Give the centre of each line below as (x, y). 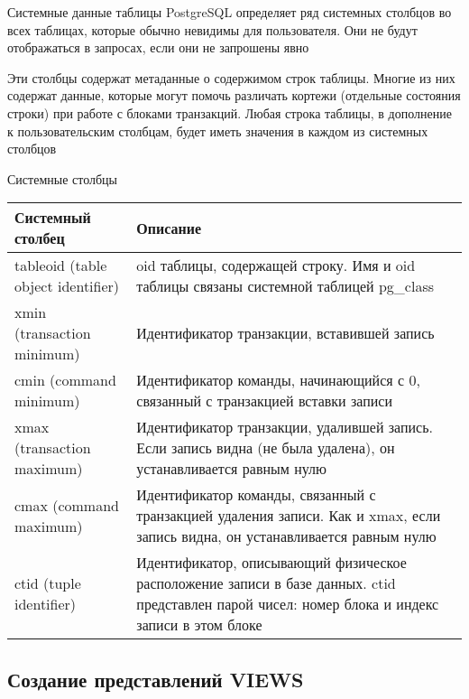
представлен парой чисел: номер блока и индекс (288, 604)
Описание (169, 228)
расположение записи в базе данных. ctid (266, 583)
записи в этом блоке (199, 625)
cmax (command (67, 505)
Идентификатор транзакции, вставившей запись (285, 333)
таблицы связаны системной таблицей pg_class (285, 286)
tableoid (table (61, 266)
